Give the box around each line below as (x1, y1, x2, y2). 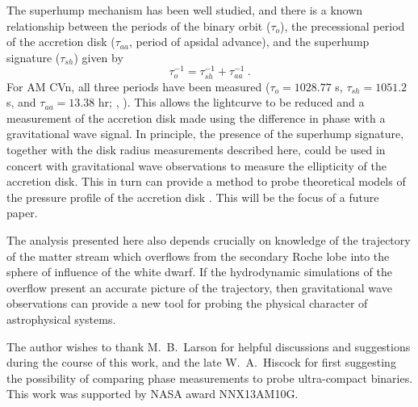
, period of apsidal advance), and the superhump (128, 33, 370, 50)
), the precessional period (280, 17, 405, 34)
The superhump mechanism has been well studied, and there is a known (6, 2, 363, 18)
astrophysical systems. (6, 310, 116, 327)
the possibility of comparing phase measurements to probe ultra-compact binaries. (6, 369, 413, 386)
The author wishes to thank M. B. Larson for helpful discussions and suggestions (6, 338, 411, 355)
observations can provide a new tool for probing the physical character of (6, 295, 368, 312)
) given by (73, 48, 123, 65)
